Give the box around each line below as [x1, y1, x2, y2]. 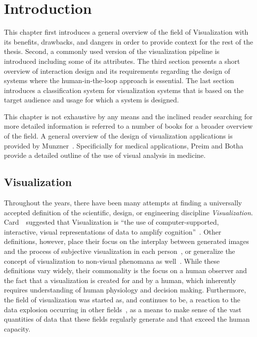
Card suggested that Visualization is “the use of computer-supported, [4, 217, 219, 227]
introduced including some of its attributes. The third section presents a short [4, 55, 240, 66]
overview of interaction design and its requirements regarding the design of [4, 65, 230, 76]
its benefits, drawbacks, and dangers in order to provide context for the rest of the [4, 36, 253, 47]
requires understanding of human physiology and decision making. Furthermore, [4, 285, 246, 295]
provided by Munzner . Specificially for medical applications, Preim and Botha [4, 140, 244, 150]
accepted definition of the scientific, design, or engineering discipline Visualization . [4, 207, 253, 217]
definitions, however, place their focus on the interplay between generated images [4, 236, 249, 246]
